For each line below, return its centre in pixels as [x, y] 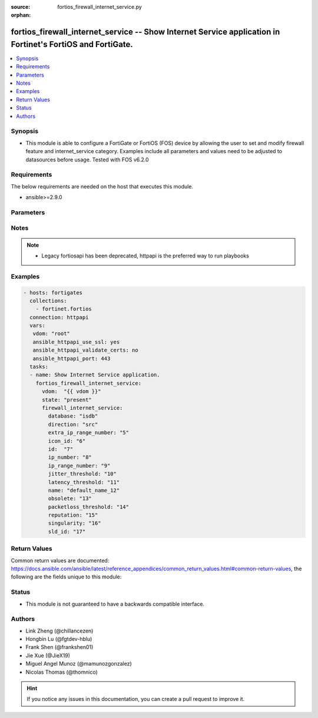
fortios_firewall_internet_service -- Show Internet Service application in [145, 32]
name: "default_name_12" [84, 490]
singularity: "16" [74, 523]
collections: [48, 301]
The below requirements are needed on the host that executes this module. [102, 186]
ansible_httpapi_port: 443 [72, 358]
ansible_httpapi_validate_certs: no [85, 350]
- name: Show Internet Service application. [95, 375]
